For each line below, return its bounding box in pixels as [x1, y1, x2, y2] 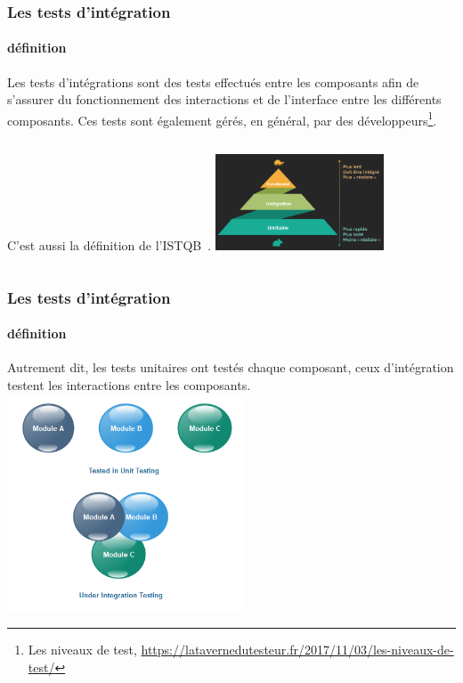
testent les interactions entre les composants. [7, 375, 251, 394]
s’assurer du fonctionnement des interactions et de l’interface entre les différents [7, 90, 442, 109]
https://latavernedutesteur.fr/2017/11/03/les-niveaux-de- [141, 640, 454, 659]
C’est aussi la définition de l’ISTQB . [7, 236, 212, 255]
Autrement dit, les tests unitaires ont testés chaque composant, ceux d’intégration [7, 358, 454, 377]
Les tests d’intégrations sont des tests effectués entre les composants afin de [7, 72, 419, 91]
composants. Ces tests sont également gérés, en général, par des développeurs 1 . [7, 108, 437, 129]
